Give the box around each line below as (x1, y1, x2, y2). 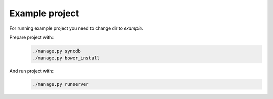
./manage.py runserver (32, 81, 89, 87)
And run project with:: (9, 68, 55, 74)
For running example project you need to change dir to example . (9, 25, 144, 31)
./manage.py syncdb (32, 48, 81, 54)
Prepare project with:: (9, 34, 55, 40)
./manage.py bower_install (32, 55, 100, 61)
